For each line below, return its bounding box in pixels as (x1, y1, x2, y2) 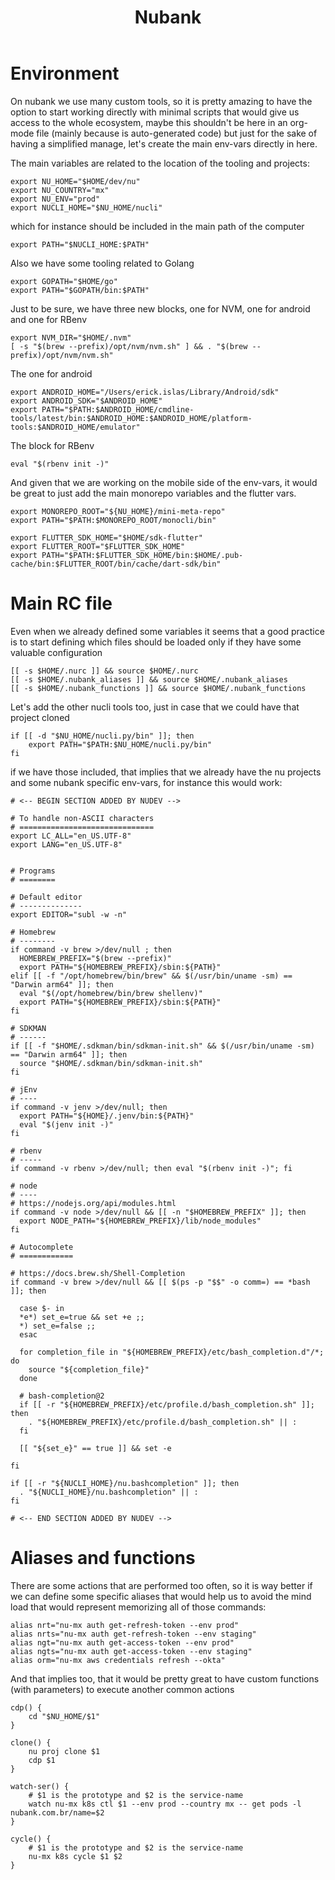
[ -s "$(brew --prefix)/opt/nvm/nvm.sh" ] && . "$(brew (10, 341, 248, 351)
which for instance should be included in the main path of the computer (10, 220, 305, 232)
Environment (10, 62, 120, 85)
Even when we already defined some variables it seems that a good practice (10, 625, 325, 637)
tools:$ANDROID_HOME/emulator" (10, 422, 141, 432)
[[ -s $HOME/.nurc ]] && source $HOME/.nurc (10, 666, 199, 676)
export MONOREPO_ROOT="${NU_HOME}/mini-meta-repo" (10, 506, 226, 516)
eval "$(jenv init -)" (19, 1119, 114, 1130)
